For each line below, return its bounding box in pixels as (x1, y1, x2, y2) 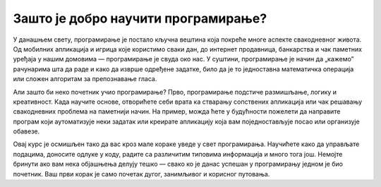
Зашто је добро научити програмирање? (13, 11, 267, 26)
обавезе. (13, 127, 40, 135)
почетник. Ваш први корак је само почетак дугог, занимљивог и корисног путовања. (13, 169, 270, 178)
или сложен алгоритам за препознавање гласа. (13, 75, 157, 83)
